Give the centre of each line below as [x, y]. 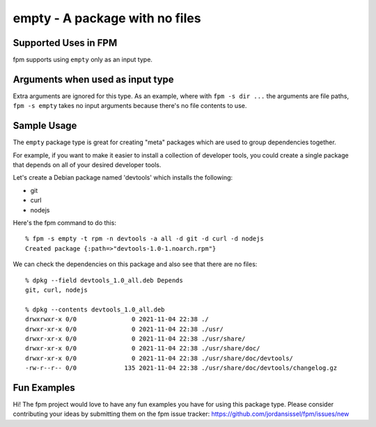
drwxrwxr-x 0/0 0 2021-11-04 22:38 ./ [117, 319]
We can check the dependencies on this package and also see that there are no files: [135, 264]
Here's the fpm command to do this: [64, 223]
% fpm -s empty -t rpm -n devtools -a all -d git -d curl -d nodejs [144, 239]
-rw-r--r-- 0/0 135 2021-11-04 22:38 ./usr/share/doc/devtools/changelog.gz [181, 368]
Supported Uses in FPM [65, 43]
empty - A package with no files [107, 18]
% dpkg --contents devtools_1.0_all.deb [95, 309]
